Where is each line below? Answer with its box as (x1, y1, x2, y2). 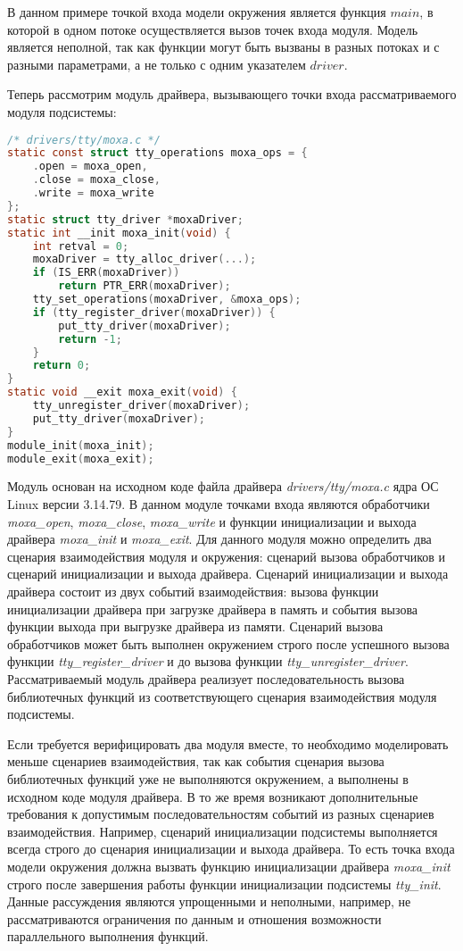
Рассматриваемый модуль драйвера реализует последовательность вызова (7, 669, 405, 688)
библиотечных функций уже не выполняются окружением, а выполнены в (7, 769, 409, 788)
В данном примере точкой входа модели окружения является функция (7, 3, 386, 21)
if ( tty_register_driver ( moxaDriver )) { (32, 305, 276, 319)
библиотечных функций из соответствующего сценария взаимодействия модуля (7, 687, 437, 705)
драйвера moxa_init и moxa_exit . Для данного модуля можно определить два (7, 530, 432, 548)
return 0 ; (32, 359, 91, 372)
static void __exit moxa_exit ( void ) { (7, 386, 237, 399)
